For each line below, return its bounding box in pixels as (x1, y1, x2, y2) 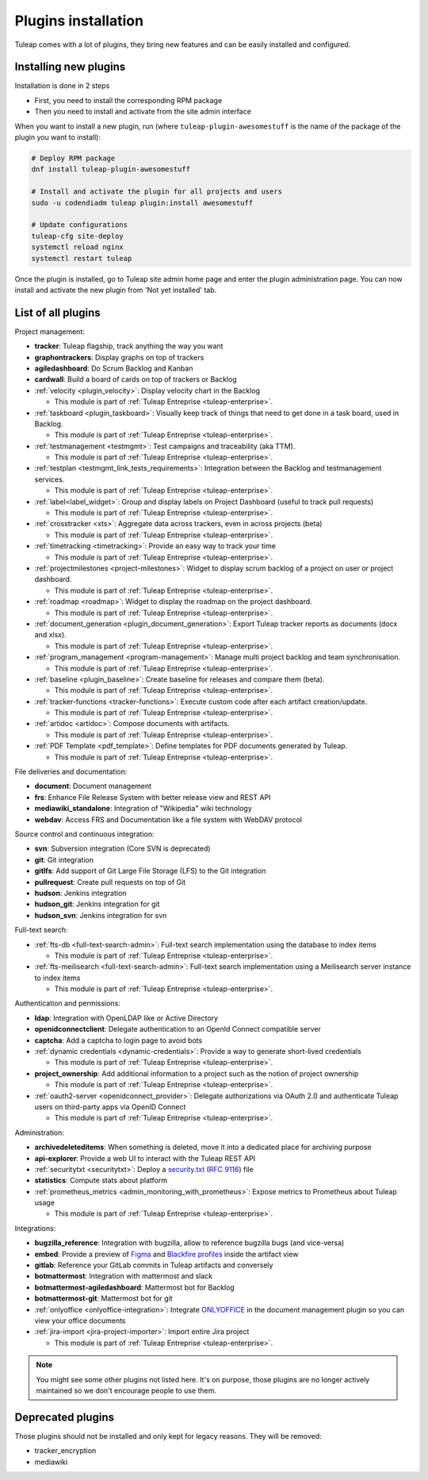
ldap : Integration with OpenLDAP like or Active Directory (34, 1013, 218, 1023)
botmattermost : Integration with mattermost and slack (34, 1271, 213, 1281)
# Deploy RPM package (31, 154, 116, 163)
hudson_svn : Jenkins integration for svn (34, 910, 167, 920)
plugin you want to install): (14, 133, 101, 142)
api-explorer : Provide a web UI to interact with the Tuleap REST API (34, 1153, 256, 1163)
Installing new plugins (14, 60, 126, 74)
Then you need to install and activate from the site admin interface (34, 107, 251, 117)
